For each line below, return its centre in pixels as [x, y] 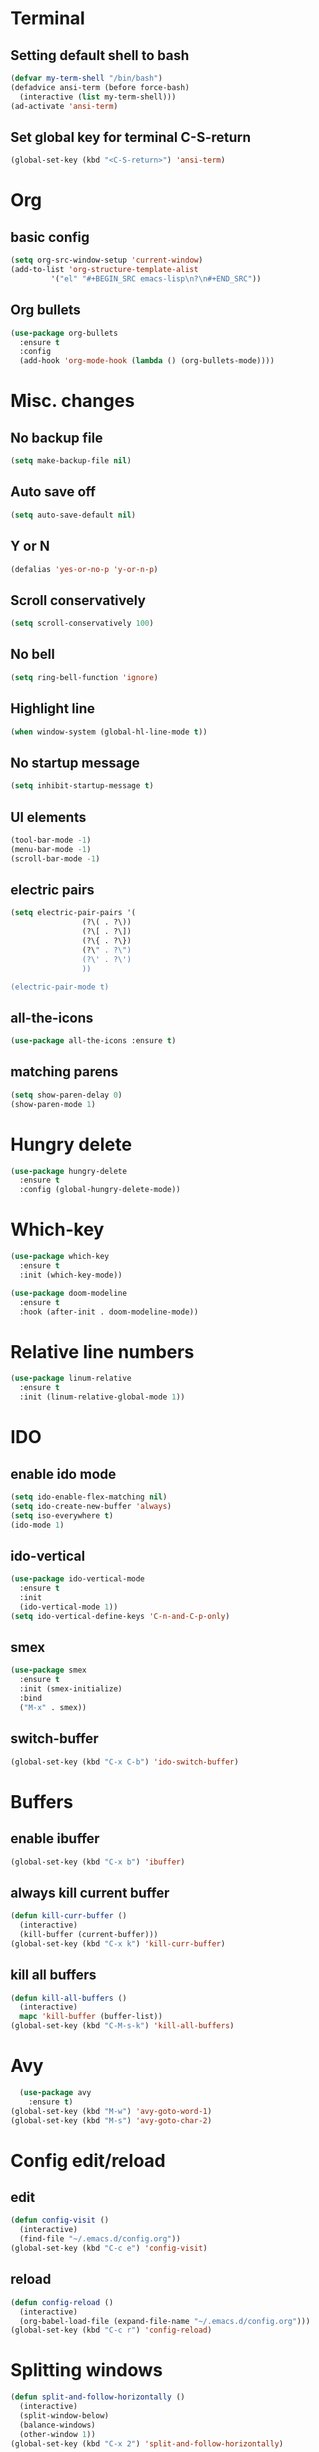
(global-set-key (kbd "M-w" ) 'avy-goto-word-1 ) [111, 2111]
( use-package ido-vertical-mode [77, 1579]
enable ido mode [63, 1473]
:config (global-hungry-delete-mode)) [100, 1190]
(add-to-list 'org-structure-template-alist [104, 270]
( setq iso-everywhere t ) [62, 1515]
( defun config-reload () [62, 2302]
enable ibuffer [55, 1838]
